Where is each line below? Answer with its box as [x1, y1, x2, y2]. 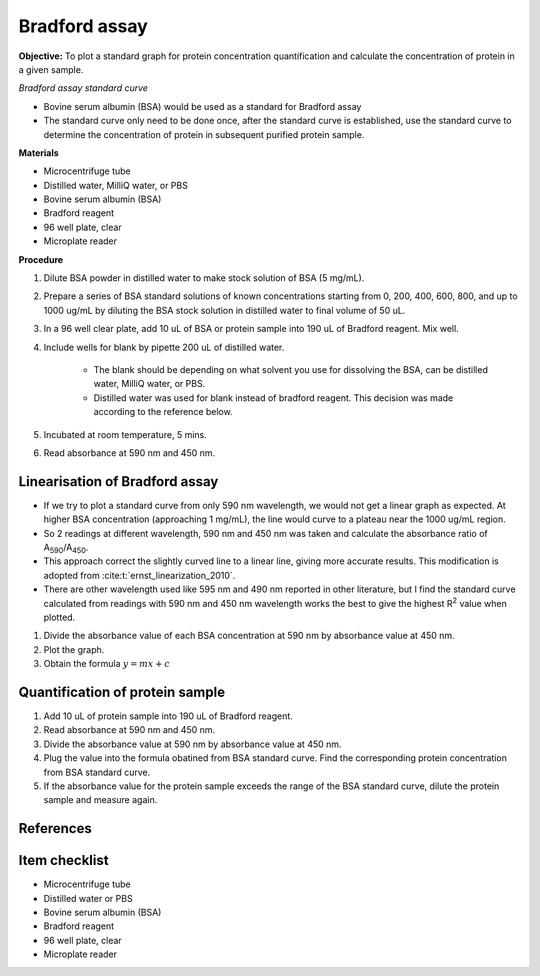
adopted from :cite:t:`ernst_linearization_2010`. [43, 569, 236, 581]
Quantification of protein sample [18, 683, 225, 700]
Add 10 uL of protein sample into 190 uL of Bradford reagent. [43, 710, 294, 722]
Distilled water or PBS [43, 892, 134, 904]
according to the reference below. [93, 406, 234, 418]
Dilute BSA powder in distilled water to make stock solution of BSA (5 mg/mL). [43, 272, 365, 284]
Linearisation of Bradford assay [18, 473, 219, 490]
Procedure [18, 253, 64, 265]
